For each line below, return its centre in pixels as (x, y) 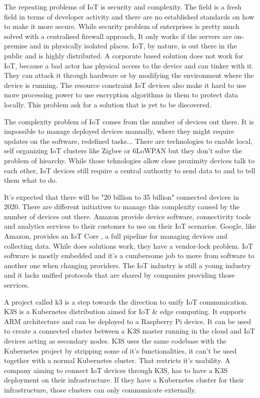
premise (16, 46)
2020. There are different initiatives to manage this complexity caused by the (122, 206)
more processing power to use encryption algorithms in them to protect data (121, 95)
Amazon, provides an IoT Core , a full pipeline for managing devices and (116, 236)
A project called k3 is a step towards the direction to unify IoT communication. (126, 301)
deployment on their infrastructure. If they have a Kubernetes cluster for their (124, 380)
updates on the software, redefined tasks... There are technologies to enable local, (128, 141)
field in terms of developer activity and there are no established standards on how (129, 16)
